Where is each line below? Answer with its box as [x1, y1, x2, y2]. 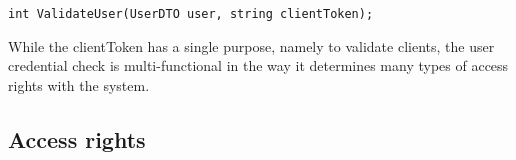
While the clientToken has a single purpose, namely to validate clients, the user [8, 35, 495, 56]
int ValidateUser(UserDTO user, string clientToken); [8, 7, 374, 21]
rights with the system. [8, 74, 150, 95]
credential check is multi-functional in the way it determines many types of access [8, 55, 509, 76]
